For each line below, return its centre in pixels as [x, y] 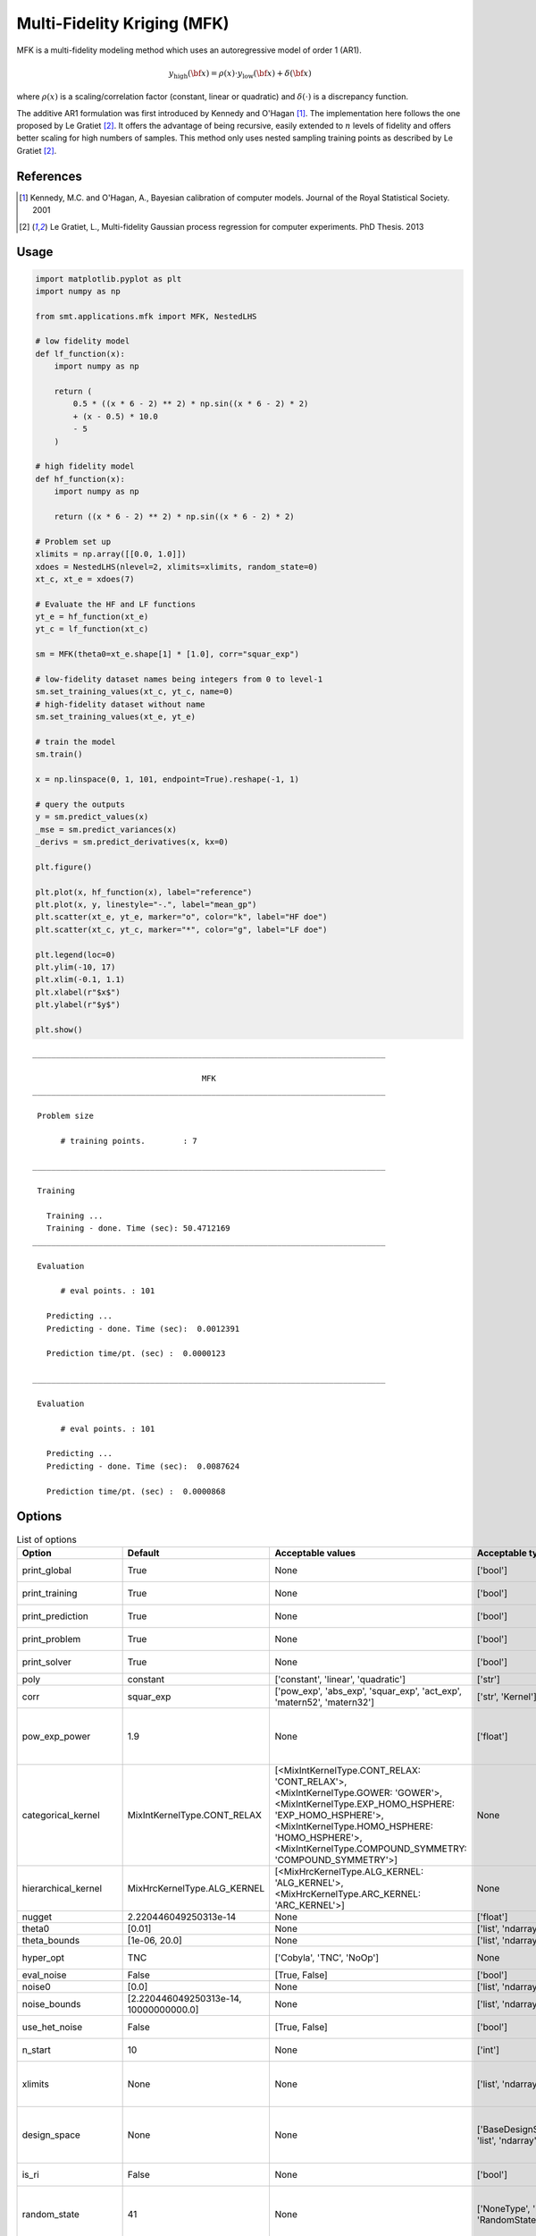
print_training [50, 1593]
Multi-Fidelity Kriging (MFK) [123, 23]
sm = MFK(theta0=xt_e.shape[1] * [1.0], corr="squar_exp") [167, 654]
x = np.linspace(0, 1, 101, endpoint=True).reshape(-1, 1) [167, 779]
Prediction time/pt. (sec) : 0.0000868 [136, 1491]
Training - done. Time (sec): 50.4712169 [138, 1228]
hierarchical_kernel [62, 1888]
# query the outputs [80, 804]
